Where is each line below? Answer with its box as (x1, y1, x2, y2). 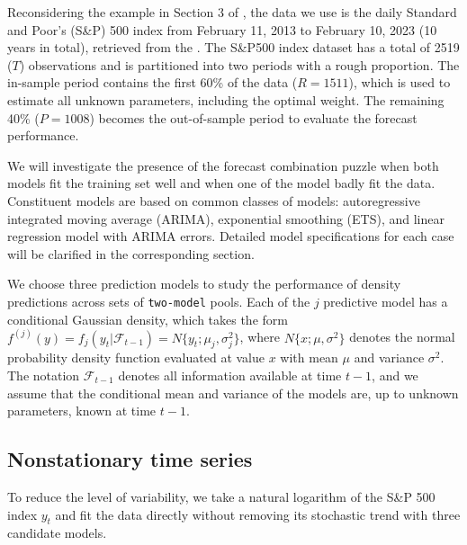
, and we (372, 365, 418, 384)
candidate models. (7, 523, 107, 542)
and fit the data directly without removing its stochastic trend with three (55, 505, 461, 523)
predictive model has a (323, 291, 448, 310)
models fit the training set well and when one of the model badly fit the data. (7, 174, 436, 192)
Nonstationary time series (7, 445, 253, 473)
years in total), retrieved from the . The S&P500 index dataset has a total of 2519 (7, 38, 460, 57)
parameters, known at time (7, 401, 157, 420)
